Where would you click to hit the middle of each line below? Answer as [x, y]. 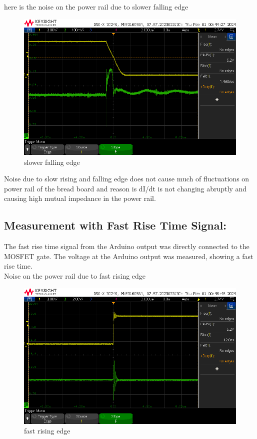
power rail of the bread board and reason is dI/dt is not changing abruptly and [125, 188]
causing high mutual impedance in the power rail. [80, 198]
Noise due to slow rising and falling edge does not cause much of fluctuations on [127, 179]
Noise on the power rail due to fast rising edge [75, 275]
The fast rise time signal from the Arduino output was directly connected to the [127, 246]
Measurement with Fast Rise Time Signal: [115, 225]
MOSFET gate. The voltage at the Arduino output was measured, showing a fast [129, 256]
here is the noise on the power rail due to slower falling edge [96, 7]
